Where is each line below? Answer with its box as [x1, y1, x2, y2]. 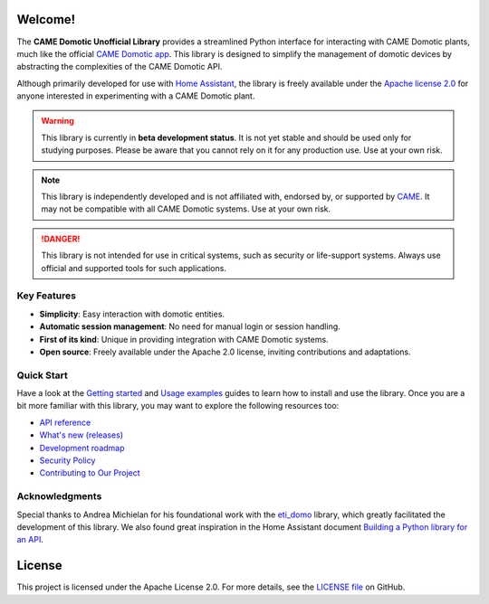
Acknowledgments [16, 490, 102, 503]
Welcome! [16, 12, 76, 27]
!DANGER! [41, 233, 81, 244]
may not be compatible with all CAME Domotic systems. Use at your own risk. [41, 203, 331, 214]
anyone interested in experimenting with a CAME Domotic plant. [16, 90, 255, 101]
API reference [39, 417, 91, 428]
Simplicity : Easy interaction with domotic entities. [39, 308, 225, 319]
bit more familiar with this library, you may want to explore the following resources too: [16, 401, 340, 411]
